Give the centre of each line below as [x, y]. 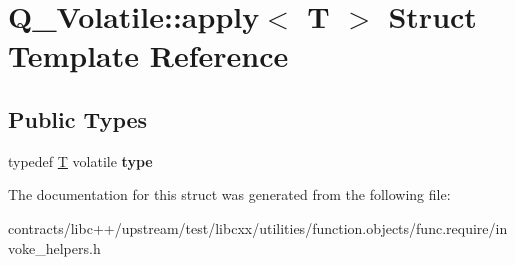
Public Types [78, 118]
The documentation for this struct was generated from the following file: [229, 194]
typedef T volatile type [80, 160]
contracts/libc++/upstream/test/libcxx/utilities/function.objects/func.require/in [258, 227]
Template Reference [148, 55]
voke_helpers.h [54, 247]
